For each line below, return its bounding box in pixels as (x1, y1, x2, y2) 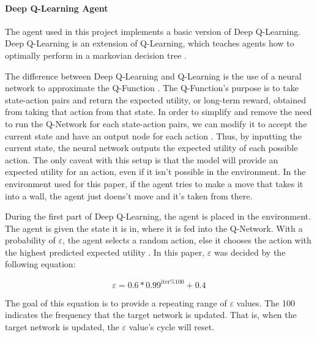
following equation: (5, 257, 76, 270)
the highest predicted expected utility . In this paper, (5, 245, 205, 258)
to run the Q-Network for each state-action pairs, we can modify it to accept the (5, 117, 307, 130)
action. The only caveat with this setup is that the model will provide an (5, 153, 278, 166)
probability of (5, 234, 56, 246)
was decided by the (214, 245, 286, 258)
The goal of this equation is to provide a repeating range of (5, 296, 227, 309)
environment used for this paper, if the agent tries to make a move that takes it (5, 177, 304, 190)
